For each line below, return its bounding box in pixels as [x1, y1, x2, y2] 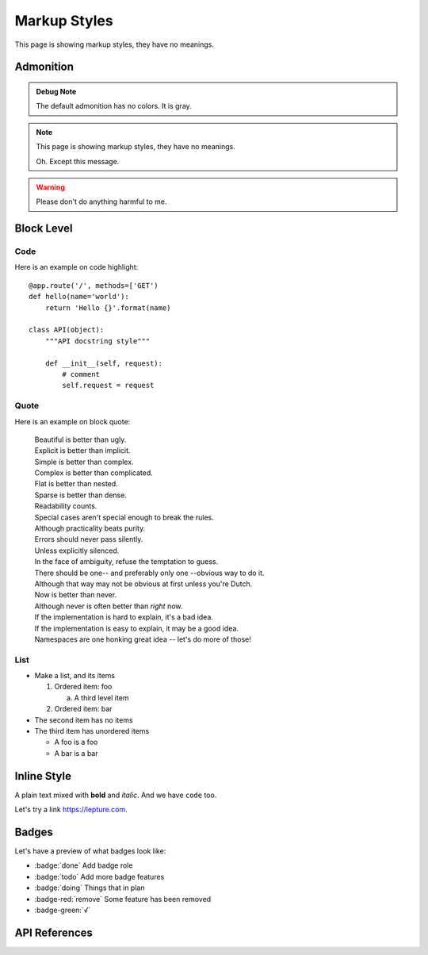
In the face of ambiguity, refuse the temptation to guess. [34, 557, 219, 566]
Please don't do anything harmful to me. [36, 197, 167, 206]
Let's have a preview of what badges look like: [14, 846, 166, 856]
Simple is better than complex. [34, 457, 134, 466]
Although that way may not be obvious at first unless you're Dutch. [34, 579, 253, 589]
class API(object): [29, 325, 105, 335]
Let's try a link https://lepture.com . [14, 805, 128, 815]
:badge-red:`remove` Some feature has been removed [34, 894, 212, 903]
